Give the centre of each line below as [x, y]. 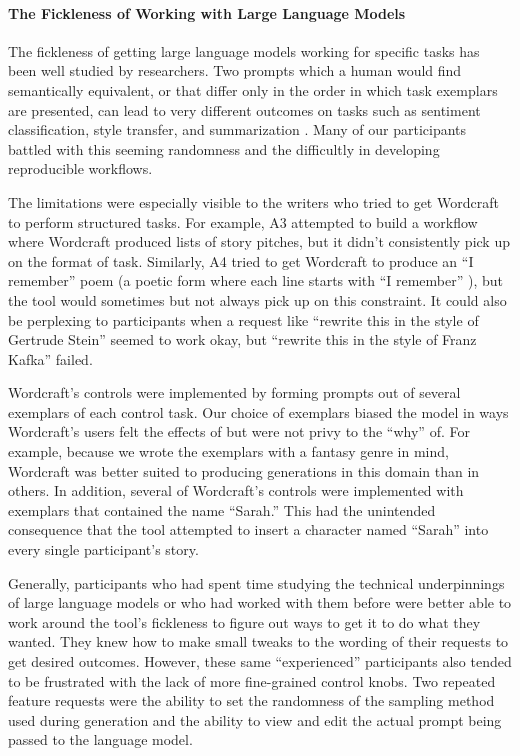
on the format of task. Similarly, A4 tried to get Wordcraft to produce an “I [241, 260]
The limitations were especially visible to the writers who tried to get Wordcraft [253, 201]
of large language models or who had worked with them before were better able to [260, 602]
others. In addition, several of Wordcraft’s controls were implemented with [236, 490]
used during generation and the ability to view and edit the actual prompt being [255, 719]
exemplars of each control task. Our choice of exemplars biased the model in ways [258, 411]
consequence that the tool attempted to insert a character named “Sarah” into [248, 529]
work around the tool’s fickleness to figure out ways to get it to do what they [244, 621]
